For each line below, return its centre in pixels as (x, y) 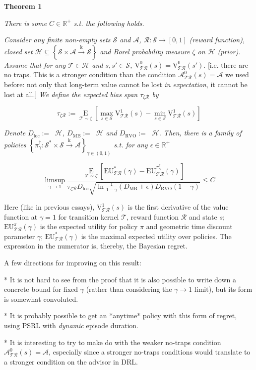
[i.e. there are (228, 64)
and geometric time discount (189, 226)
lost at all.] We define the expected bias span (71, 94)
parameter (20, 236)
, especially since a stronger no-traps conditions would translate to (150, 352)
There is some (26, 23)
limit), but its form (223, 289)
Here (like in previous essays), (49, 207)
